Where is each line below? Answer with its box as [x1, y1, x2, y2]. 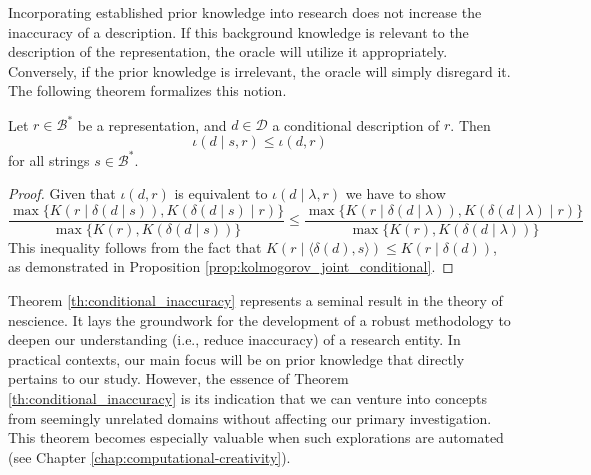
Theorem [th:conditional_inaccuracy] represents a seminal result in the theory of [8, 290, 503, 310]
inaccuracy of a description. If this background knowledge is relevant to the [8, 21, 469, 42]
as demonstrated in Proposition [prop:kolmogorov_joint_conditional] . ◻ [8, 256, 454, 277]
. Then [450, 114, 491, 135]
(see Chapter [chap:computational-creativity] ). [8, 446, 291, 467]
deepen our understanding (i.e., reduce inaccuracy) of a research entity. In [8, 329, 461, 350]
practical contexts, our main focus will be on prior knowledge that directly [8, 348, 465, 369]
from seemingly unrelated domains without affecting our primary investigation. [8, 407, 492, 428]
